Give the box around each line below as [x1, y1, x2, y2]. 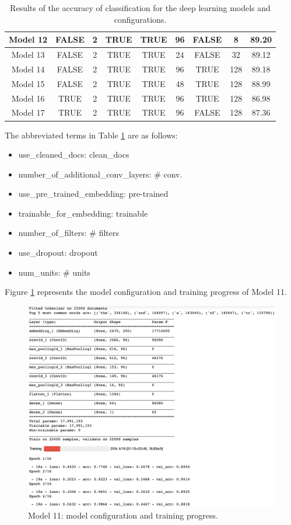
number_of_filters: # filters [18, 227, 119, 239]
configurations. [114, 13, 167, 25]
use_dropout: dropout [18, 246, 98, 259]
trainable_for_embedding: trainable [18, 207, 148, 219]
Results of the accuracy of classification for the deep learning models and [10, 2, 271, 13]
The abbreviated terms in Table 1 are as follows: [5, 128, 178, 141]
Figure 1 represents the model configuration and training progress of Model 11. [5, 286, 287, 298]
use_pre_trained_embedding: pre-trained [18, 187, 169, 200]
